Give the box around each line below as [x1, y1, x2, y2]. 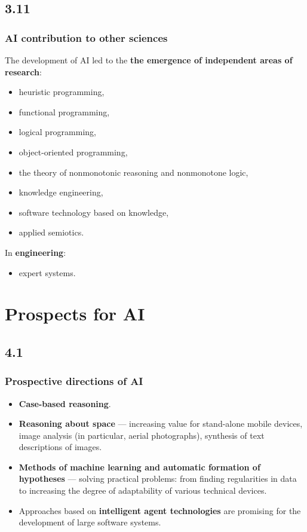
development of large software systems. [19, 516, 161, 528]
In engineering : [5, 246, 66, 258]
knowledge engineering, [19, 186, 103, 198]
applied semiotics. [19, 226, 84, 239]
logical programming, [19, 126, 97, 138]
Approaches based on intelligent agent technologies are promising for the [19, 504, 301, 516]
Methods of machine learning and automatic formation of [19, 460, 260, 473]
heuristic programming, [19, 85, 105, 98]
